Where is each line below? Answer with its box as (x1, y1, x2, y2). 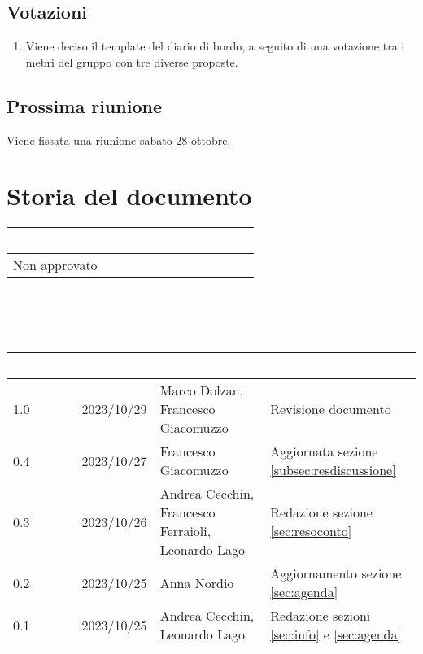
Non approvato (13, 255, 98, 275)
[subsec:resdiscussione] (270, 460, 396, 480)
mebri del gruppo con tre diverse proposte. (25, 53, 238, 70)
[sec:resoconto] (270, 521, 352, 541)
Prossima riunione (7, 93, 162, 118)
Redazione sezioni (270, 606, 371, 626)
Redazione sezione (270, 503, 373, 522)
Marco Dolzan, (159, 381, 244, 400)
